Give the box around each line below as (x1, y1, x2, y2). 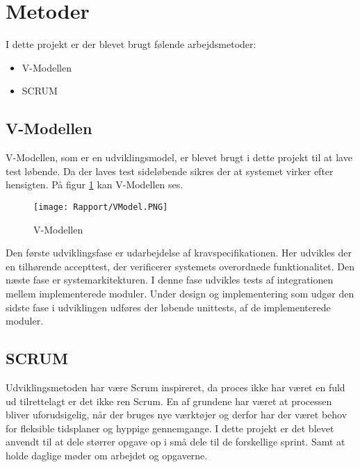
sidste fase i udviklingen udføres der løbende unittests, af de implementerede (6, 300, 331, 314)
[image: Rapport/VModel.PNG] (33, 202, 168, 212)
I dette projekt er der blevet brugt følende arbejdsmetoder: (6, 37, 256, 51)
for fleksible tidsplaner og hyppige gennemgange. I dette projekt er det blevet (6, 420, 334, 435)
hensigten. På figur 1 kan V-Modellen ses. (6, 177, 183, 192)
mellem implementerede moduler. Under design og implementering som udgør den (6, 286, 354, 300)
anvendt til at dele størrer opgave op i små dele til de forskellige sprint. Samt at (6, 434, 345, 449)
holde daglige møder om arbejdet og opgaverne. (6, 448, 208, 462)
